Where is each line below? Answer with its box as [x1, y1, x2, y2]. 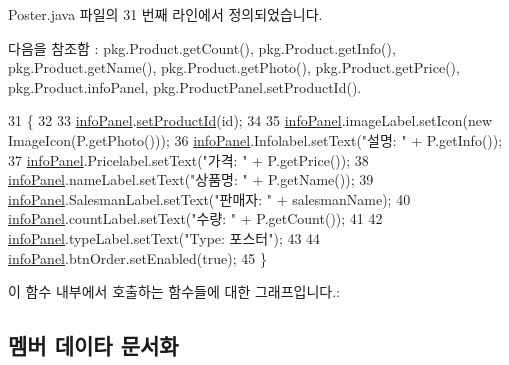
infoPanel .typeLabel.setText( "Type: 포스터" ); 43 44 [8, 227, 321, 248]
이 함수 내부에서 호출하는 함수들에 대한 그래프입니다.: [8, 281, 340, 302]
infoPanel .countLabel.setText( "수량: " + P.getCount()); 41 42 [8, 208, 383, 229]
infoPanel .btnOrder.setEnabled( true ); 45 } [8, 247, 267, 268]
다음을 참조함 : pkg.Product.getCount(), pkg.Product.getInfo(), [8, 37, 396, 58]
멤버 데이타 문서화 [8, 330, 179, 361]
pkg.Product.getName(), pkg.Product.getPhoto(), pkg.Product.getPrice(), [8, 57, 460, 78]
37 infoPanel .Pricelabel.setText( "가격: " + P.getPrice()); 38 [8, 149, 369, 170]
